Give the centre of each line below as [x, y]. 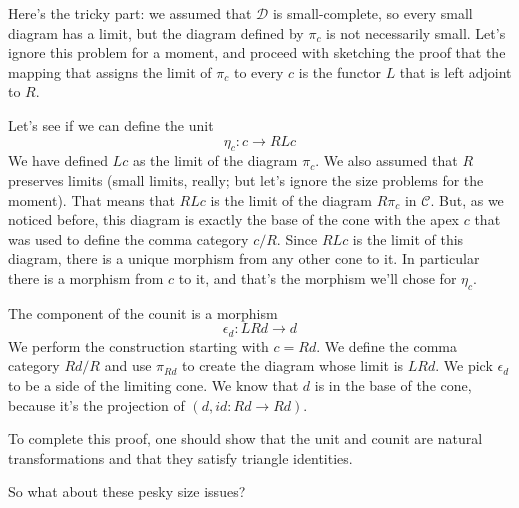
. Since [297, 238]
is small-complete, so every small [372, 13]
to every [258, 71]
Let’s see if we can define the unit [111, 124]
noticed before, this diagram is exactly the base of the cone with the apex [234, 219]
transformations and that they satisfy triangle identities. [180, 457]
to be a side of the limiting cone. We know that [153, 384]
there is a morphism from [86, 277]
